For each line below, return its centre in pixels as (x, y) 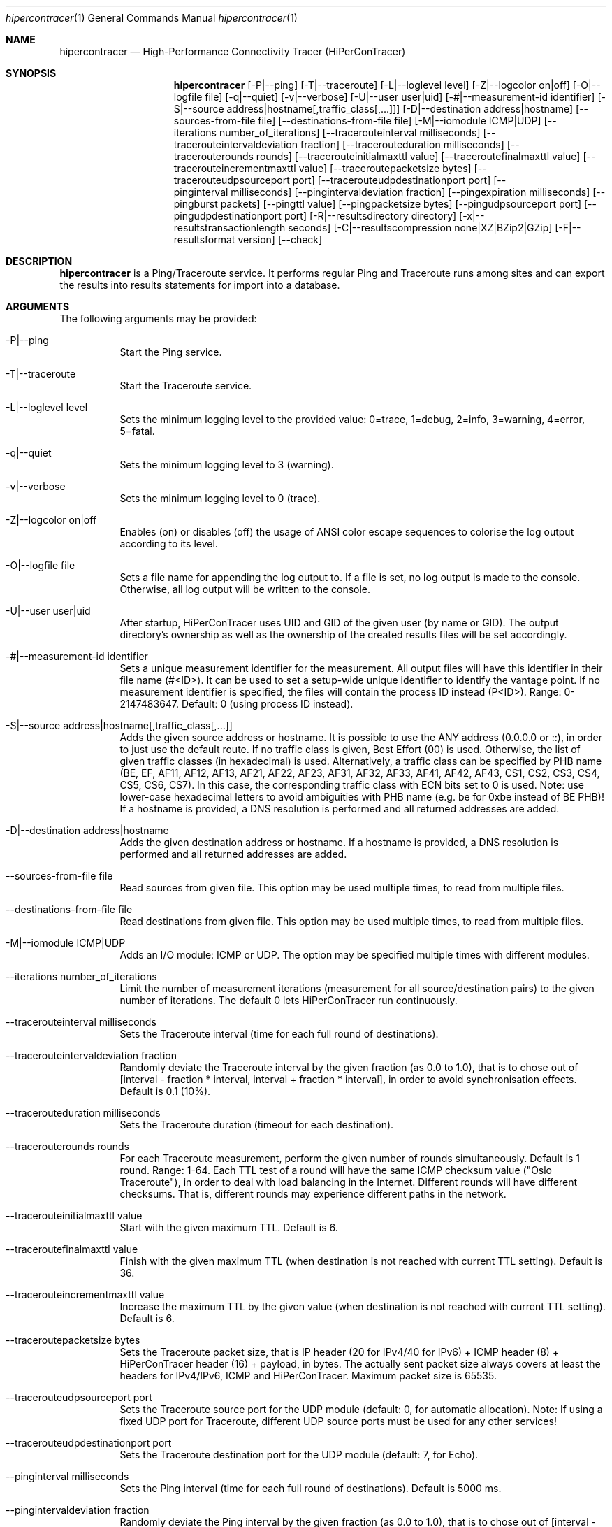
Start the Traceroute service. (186, 386)
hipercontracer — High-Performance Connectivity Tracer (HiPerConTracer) (233, 51)
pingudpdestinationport (227, 216)
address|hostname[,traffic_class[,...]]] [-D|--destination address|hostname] (400, 109)
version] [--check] (280, 239)
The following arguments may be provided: (158, 318)
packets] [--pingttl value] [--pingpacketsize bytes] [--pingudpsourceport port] (401, 204)
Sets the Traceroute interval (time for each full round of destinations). (279, 1034)
